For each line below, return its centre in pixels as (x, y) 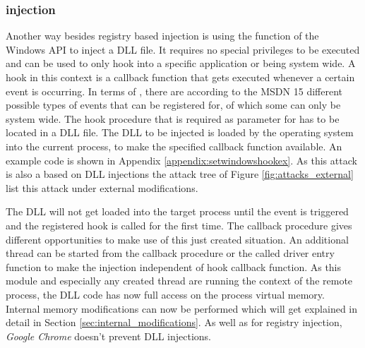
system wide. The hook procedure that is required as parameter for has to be (173, 118)
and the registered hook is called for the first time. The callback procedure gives (179, 225)
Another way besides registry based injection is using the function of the (162, 36)
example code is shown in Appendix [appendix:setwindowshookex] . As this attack (181, 160)
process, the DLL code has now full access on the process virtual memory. (165, 294)
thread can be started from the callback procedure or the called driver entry (170, 253)
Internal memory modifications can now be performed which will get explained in (182, 308)
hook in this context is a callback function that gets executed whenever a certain (180, 77)
